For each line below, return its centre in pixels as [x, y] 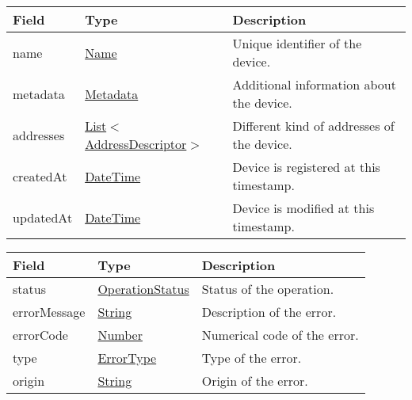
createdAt [40, 176]
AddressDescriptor [136, 144]
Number [120, 335]
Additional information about [314, 84]
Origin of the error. [255, 381]
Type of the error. [252, 358]
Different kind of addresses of [313, 126]
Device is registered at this [306, 167]
